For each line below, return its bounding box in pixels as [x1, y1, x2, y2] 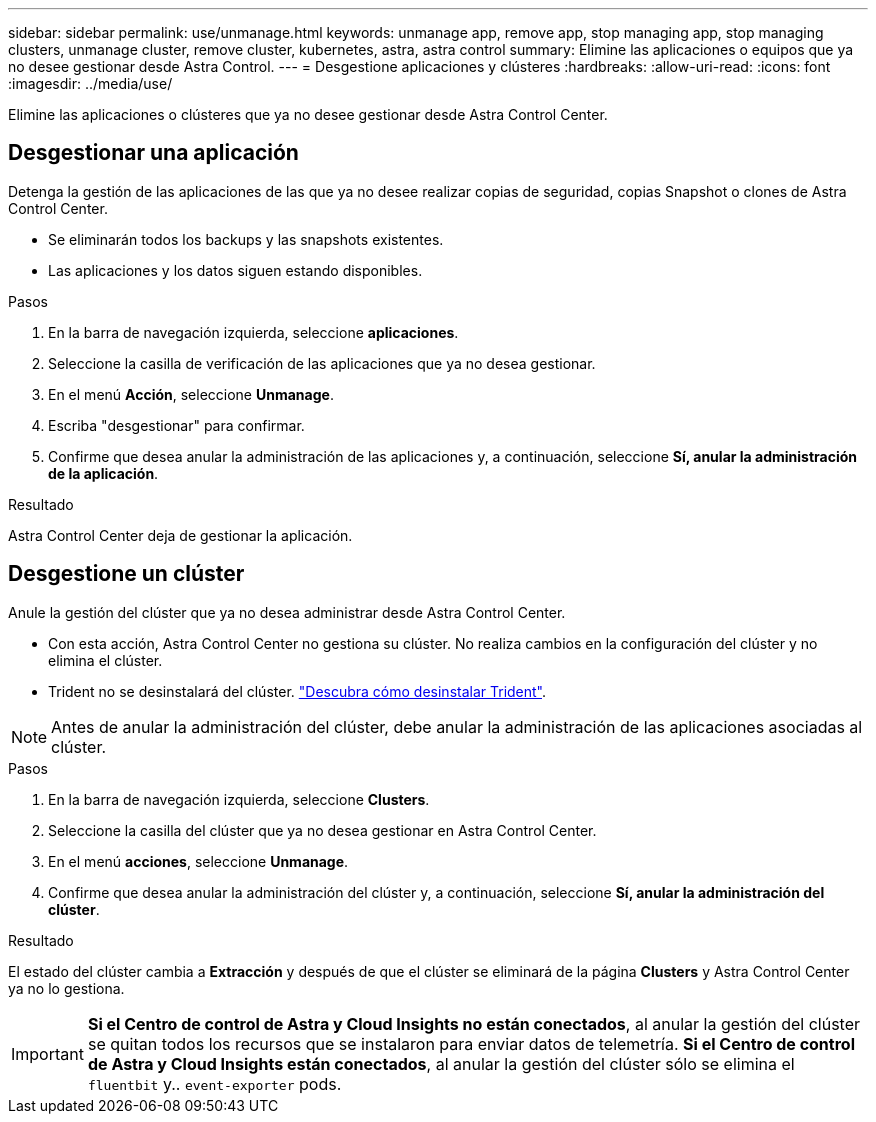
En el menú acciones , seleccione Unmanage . [48, 852, 349, 870]
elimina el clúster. [48, 651, 163, 669]
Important [11, 1043, 84, 1064]
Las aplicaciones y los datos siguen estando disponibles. [48, 261, 423, 279]
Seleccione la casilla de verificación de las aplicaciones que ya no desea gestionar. [48, 354, 596, 372]
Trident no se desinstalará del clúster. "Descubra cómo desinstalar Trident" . [48, 682, 547, 700]
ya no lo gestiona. [8, 979, 125, 997]
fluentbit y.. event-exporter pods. [87, 1073, 342, 1094]
